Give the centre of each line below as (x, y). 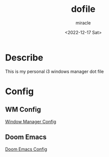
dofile (83, 9)
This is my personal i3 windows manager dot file (54, 71)
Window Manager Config (31, 121)
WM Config (23, 110)
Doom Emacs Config (26, 149)
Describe (24, 57)
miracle (83, 23)
